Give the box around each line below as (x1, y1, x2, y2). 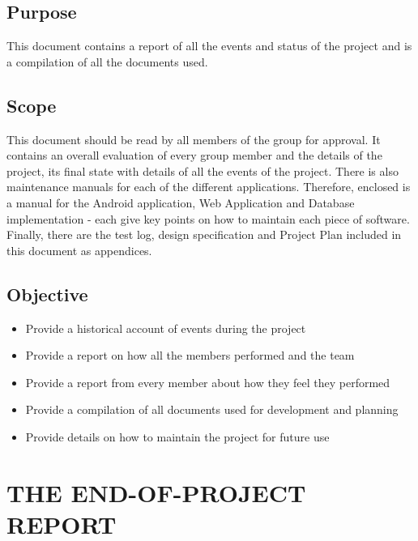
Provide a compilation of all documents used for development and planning (25, 401, 399, 418)
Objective (6, 281, 88, 306)
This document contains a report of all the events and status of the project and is (6, 37, 412, 54)
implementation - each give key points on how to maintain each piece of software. (6, 210, 410, 227)
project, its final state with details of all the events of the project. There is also (6, 162, 399, 179)
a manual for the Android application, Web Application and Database (6, 194, 355, 211)
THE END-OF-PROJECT (6, 475, 306, 509)
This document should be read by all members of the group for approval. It (6, 130, 381, 147)
